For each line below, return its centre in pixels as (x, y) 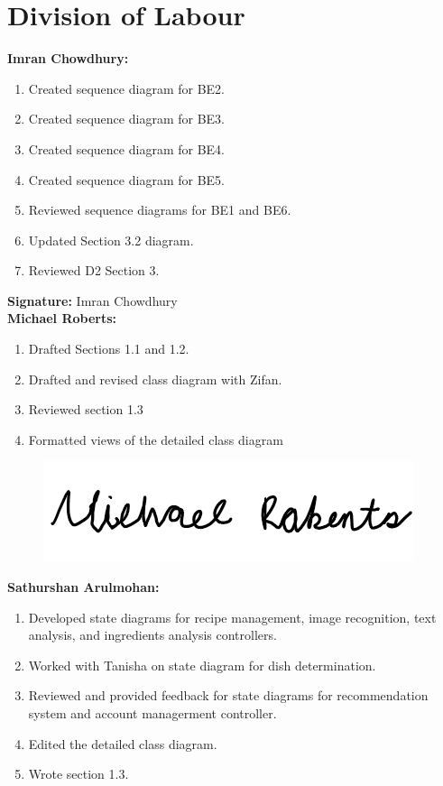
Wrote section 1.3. (78, 774)
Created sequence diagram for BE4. (126, 148)
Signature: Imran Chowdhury (92, 300)
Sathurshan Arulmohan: (83, 587)
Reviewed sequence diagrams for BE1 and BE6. (160, 210)
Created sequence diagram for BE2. (126, 88)
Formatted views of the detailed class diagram (156, 439)
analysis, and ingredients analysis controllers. (152, 635)
